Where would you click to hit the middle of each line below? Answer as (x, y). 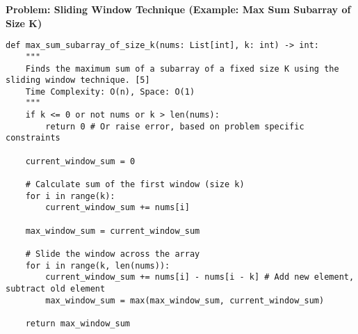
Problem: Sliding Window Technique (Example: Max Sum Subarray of (178, 9)
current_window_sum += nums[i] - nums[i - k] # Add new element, (200, 277)
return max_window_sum (78, 323)
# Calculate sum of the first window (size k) (135, 185)
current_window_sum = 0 (80, 161)
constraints (33, 138)
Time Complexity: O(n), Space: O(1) (110, 92)
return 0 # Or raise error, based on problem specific (175, 126)
